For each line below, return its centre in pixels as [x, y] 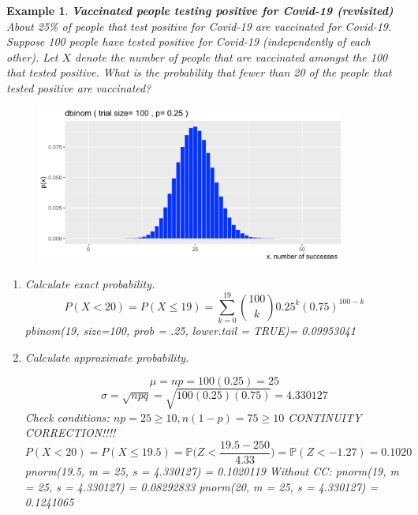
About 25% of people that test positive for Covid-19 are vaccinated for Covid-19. [199, 26]
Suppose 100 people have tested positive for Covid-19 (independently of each [188, 41]
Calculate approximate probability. [107, 357]
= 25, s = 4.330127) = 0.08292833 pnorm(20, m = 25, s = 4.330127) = [202, 486]
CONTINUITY [325, 417]
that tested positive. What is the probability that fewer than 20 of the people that [199, 72]
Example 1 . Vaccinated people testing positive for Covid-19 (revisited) [200, 10]
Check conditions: [67, 417]
